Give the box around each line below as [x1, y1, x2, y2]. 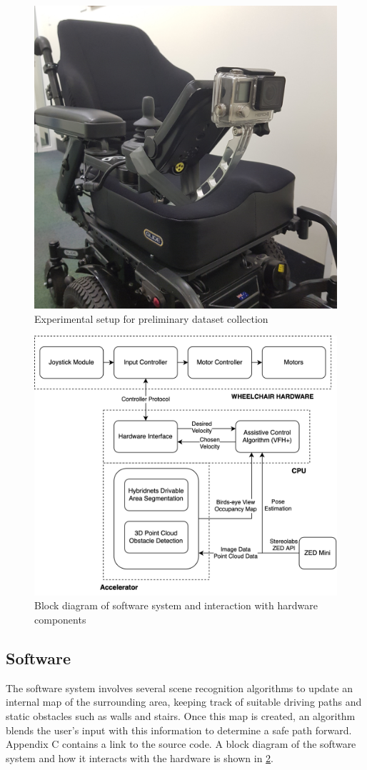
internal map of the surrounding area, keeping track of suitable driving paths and [6, 694, 362, 709]
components [34, 611, 86, 626]
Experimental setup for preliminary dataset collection [34, 311, 268, 326]
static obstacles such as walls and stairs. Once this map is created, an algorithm [6, 708, 356, 723]
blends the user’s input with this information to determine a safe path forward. [6, 722, 352, 737]
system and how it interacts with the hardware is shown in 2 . [6, 750, 273, 765]
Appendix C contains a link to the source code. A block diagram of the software [6, 736, 356, 751]
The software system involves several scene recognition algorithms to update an [6, 680, 353, 695]
